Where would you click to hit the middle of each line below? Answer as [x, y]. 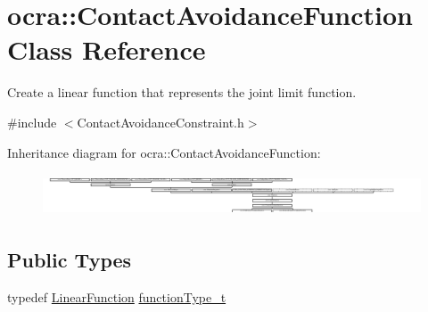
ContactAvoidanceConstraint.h [160, 122]
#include [32, 122]
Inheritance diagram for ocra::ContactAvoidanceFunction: [164, 152]
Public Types [70, 259]
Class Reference [107, 49]
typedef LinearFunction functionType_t [117, 296]
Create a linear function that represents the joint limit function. [182, 92]
